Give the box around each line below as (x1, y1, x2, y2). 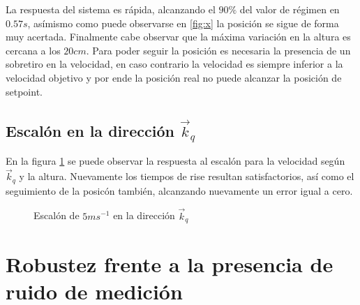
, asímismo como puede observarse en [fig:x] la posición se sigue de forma (27, 15, 339, 30)
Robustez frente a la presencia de (6, 250, 333, 278)
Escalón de (33, 208, 80, 223)
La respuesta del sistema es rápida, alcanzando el (6, 2, 216, 16)
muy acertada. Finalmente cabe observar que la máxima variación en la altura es (6, 29, 351, 44)
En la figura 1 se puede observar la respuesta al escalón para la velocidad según (6, 154, 345, 168)
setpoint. (6, 84, 43, 98)
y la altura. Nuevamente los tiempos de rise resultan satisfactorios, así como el (19, 169, 354, 184)
